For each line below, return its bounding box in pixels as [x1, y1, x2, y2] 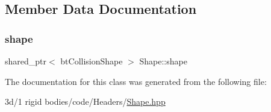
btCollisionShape [60, 55, 123, 67]
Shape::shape [139, 55, 187, 67]
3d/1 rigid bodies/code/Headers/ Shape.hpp [5, 95, 166, 108]
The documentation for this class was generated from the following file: [5, 75, 267, 87]
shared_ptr [5, 55, 47, 67]
